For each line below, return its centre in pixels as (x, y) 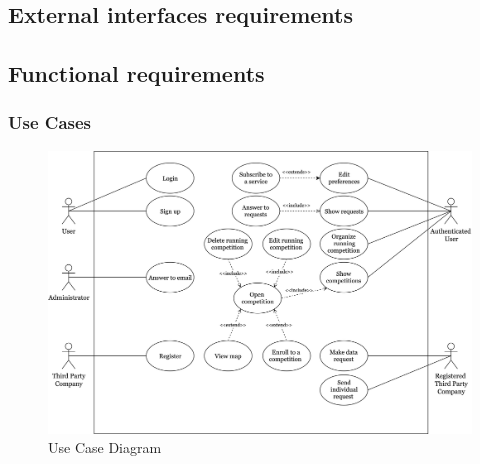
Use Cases (50, 122)
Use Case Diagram (105, 447)
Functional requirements (136, 73)
